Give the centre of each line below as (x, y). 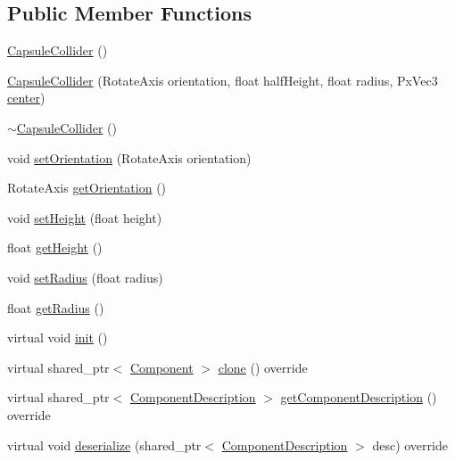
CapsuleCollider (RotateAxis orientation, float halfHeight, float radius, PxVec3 (223, 80)
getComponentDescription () (359, 397)
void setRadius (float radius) (85, 277)
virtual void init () (58, 338)
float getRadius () (56, 307)
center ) (26, 98)
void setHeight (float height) (85, 217)
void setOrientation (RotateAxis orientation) (129, 157)
